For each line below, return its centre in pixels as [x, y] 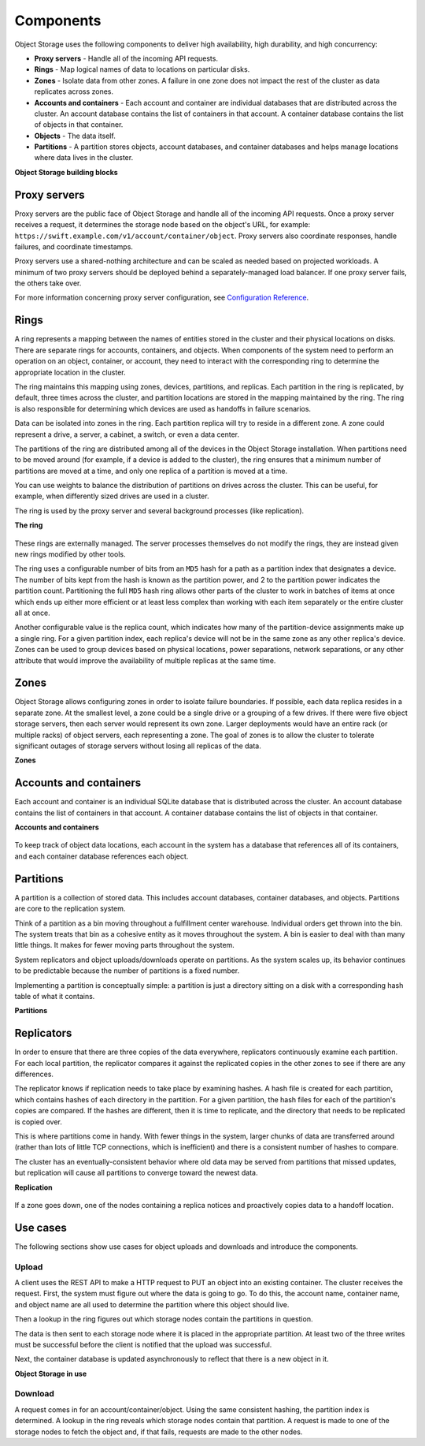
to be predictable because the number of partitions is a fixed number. [127, 971]
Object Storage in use [51, 1373]
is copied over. [39, 1122]
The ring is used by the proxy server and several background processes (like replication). [159, 511]
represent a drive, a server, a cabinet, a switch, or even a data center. [127, 434]
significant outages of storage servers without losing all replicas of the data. [138, 746]
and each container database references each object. [102, 856]
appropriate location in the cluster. [70, 372]
